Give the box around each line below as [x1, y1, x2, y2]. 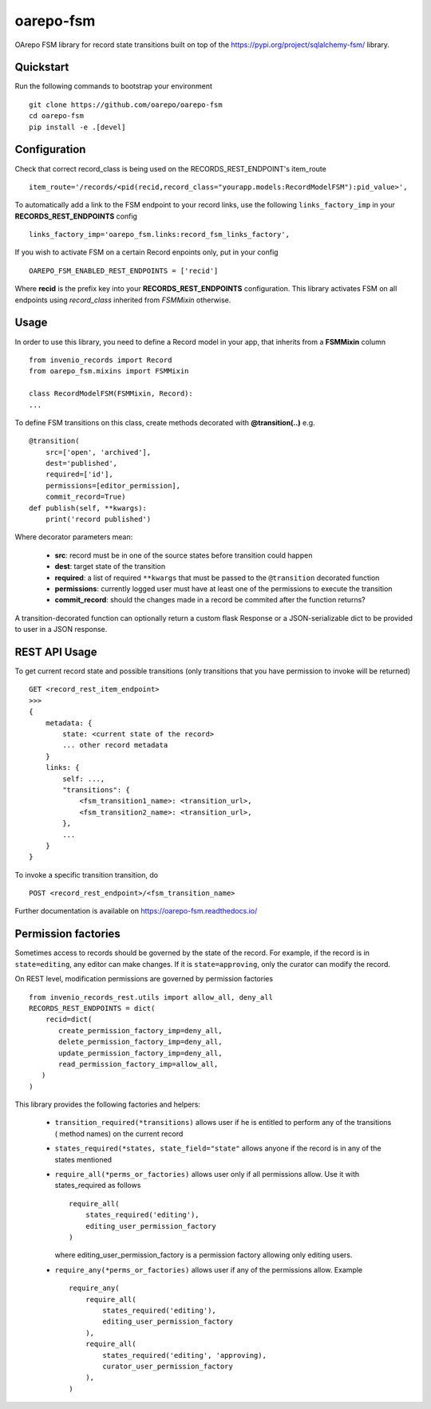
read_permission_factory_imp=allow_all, [58, 1060, 219, 1068]
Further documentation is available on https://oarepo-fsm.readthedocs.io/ [14, 906, 258, 916]
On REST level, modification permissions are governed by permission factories [14, 974, 274, 984]
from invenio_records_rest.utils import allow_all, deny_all [29, 993, 273, 1001]
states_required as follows [54, 1181, 141, 1190]
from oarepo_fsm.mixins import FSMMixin [29, 367, 189, 376]
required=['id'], [45, 470, 113, 479]
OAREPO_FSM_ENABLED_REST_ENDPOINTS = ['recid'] [29, 266, 219, 275]
